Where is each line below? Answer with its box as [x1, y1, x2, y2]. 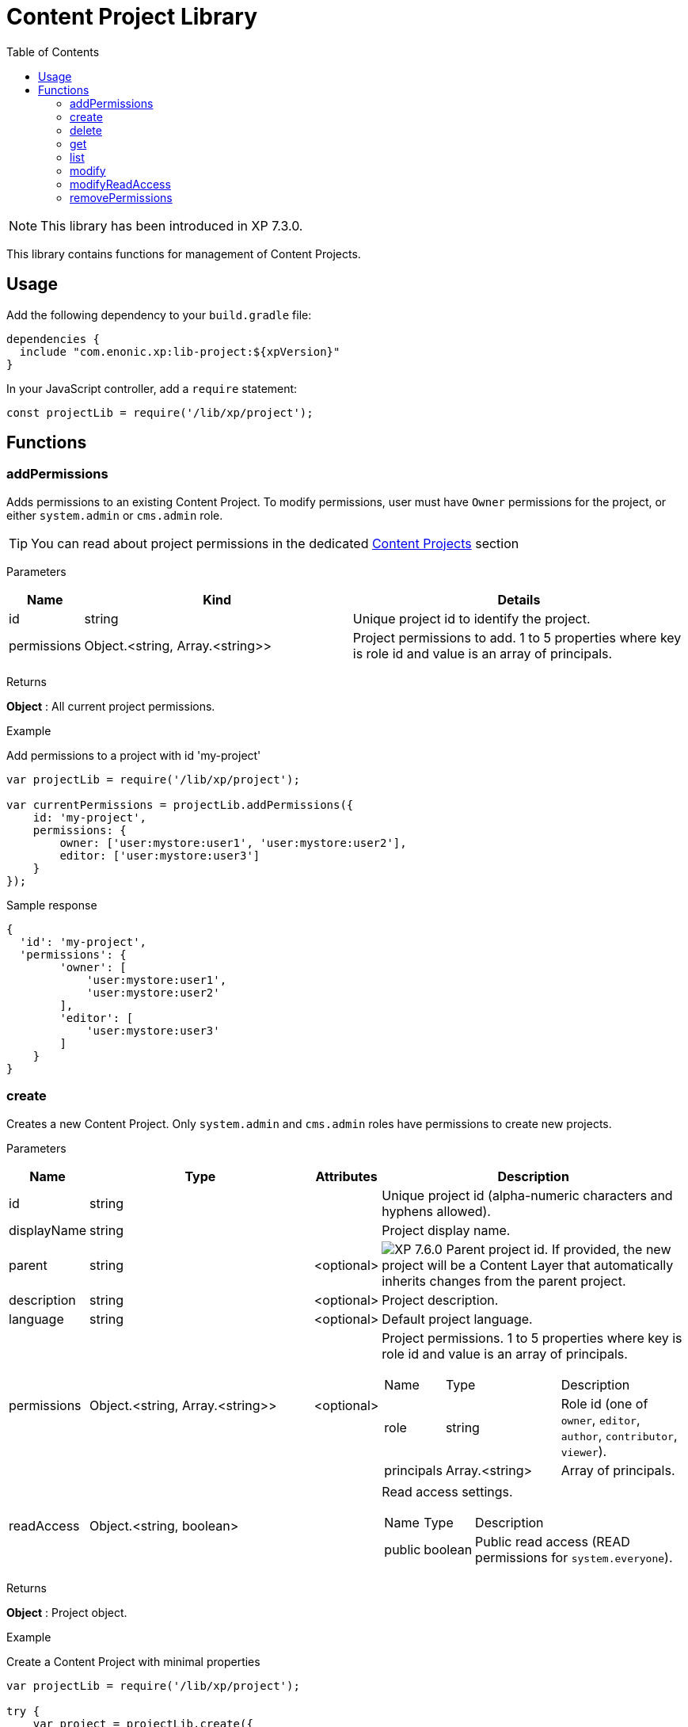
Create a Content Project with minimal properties [6, 1654, 260, 1668]
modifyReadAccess [70, 177, 171, 191]
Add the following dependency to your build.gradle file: [6, 307, 312, 322]
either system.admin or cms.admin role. [6, 508, 223, 522]
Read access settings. [382, 1483, 513, 1500]
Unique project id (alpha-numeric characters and [382, 1187, 673, 1203]
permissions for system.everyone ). [475, 1549, 673, 1565]
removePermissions [70, 190, 173, 204]
